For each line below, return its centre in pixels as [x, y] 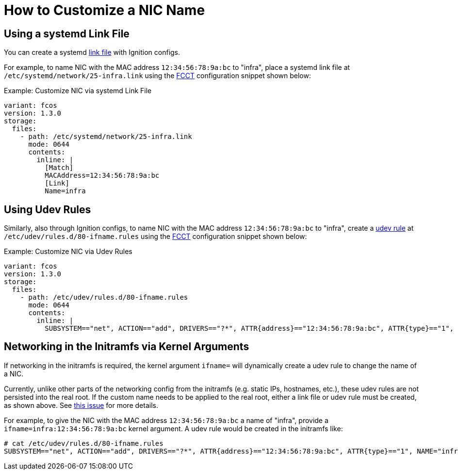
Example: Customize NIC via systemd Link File [78, 91]
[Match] [59, 168]
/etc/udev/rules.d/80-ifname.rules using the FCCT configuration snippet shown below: [155, 237]
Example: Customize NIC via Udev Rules [68, 252]
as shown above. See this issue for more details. [81, 405]
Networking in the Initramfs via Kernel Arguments [127, 347]
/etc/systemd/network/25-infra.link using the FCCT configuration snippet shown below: [157, 76]
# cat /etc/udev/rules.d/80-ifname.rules [84, 443]
